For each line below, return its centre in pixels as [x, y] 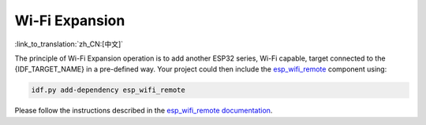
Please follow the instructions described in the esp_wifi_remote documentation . [144, 111]
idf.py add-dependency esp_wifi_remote [108, 90]
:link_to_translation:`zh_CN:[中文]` [69, 44]
